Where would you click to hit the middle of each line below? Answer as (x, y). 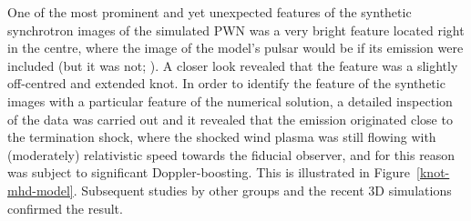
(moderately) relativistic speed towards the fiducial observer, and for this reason (231, 154)
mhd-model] (41, 190)
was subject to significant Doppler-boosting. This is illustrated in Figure (209, 172)
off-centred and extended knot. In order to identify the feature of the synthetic (226, 83)
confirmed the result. (65, 208)
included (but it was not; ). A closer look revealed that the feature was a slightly (233, 65)
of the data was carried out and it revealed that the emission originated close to (230, 119)
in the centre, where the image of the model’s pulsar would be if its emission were (235, 48)
